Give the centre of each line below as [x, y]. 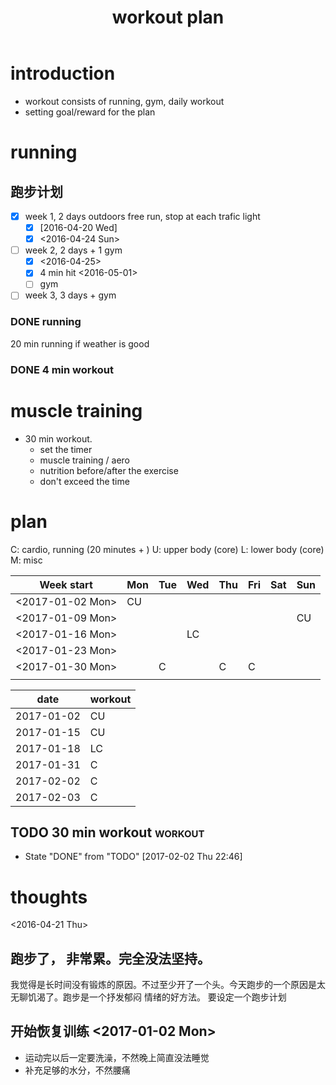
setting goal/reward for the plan [90, 112]
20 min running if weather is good [80, 343]
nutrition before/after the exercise [109, 470]
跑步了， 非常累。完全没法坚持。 [110, 958]
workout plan [168, 17]
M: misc [26, 560]
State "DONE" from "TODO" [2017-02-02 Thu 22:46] [133, 857]
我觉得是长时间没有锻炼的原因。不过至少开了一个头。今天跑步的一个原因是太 [168, 985]
